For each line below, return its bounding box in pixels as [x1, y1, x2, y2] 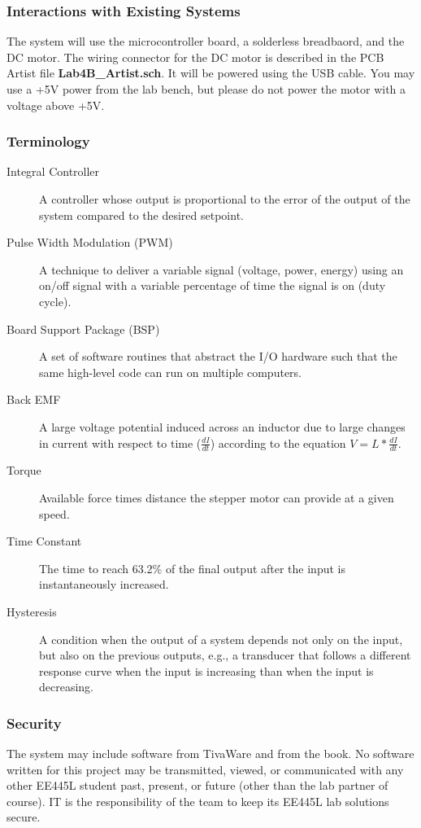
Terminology [7, 131, 90, 151]
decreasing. [39, 678, 94, 695]
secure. [7, 808, 41, 826]
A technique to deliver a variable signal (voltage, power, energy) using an [39, 261, 404, 278]
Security [7, 712, 62, 733]
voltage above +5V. [7, 96, 105, 113]
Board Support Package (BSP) [7, 320, 160, 337]
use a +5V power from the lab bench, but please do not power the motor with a [7, 81, 406, 97]
